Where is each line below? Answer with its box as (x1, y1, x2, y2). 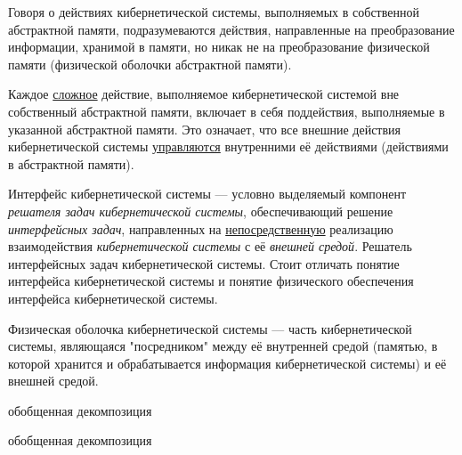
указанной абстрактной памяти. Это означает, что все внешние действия (8, 119, 401, 138)
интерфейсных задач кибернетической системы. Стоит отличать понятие (8, 254, 400, 272)
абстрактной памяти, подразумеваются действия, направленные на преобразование (8, 20, 455, 38)
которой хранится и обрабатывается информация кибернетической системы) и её (8, 353, 447, 372)
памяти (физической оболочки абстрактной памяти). (8, 54, 292, 73)
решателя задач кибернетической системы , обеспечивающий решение (8, 201, 393, 220)
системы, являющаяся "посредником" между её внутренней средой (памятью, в (8, 337, 438, 355)
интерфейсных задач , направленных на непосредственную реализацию (8, 219, 393, 238)
